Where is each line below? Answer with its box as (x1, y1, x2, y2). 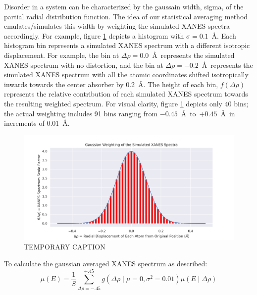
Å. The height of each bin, (138, 79, 218, 89)
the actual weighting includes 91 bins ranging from (4, 108, 158, 118)
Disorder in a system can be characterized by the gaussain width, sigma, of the (4, 1, 244, 11)
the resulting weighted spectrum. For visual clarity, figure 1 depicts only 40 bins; (4, 98, 249, 108)
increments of (4, 118, 45, 128)
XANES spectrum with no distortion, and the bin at (4, 59, 163, 70)
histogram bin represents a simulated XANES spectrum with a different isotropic (4, 40, 250, 50)
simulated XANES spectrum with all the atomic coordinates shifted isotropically (4, 69, 249, 80)
